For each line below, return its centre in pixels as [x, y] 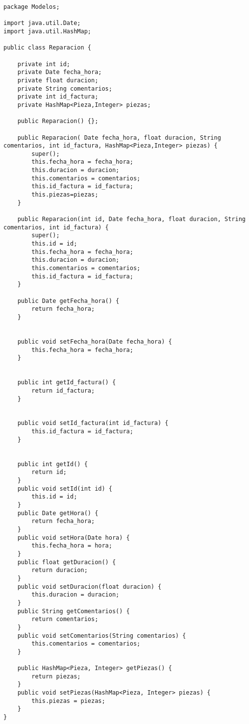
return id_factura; [63, 390]
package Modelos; [32, 7]
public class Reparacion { [47, 48]
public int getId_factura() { [67, 383]
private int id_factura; [58, 97]
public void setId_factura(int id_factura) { [93, 423]
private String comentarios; [65, 88]
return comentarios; [65, 619]
